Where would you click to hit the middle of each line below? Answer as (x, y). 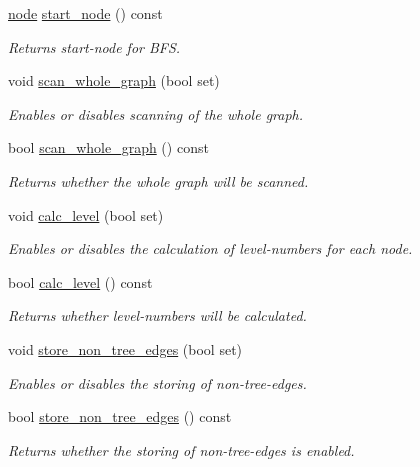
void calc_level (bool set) (86, 214)
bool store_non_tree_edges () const (120, 416)
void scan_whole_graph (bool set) (114, 80)
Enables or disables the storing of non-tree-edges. (157, 382)
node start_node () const (85, 13)
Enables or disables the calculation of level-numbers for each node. (210, 248)
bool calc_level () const (80, 281)
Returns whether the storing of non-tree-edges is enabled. (181, 449)
